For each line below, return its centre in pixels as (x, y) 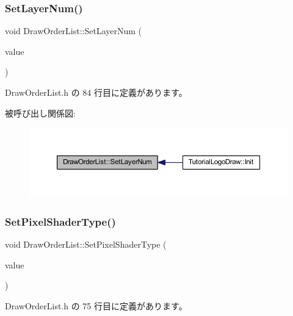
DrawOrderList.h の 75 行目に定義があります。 (96, 306)
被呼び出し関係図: (40, 113)
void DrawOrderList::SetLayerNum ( (74, 31)
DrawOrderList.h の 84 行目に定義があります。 (96, 92)
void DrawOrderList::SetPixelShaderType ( (86, 244)
